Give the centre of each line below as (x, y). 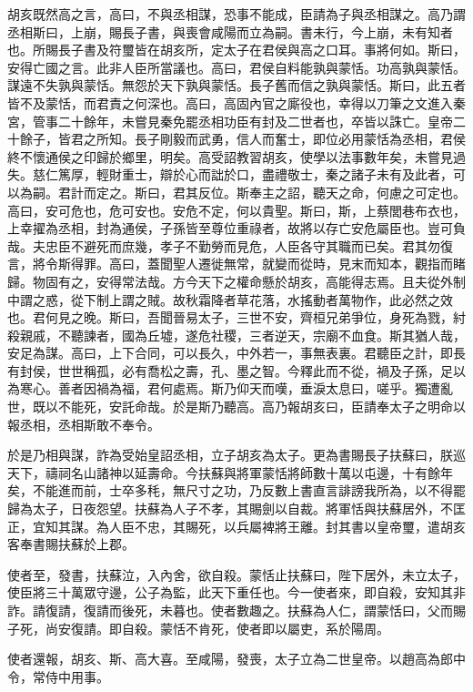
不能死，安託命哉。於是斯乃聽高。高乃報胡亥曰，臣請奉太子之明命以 (262, 407)
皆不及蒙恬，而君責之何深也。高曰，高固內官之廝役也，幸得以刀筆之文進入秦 (236, 102)
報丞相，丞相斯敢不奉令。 (84, 424)
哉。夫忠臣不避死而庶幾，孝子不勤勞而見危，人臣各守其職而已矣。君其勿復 (230, 245)
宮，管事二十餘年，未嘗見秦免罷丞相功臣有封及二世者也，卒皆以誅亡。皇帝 (230, 121)
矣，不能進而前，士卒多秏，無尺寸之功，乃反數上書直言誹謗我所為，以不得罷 (236, 490)
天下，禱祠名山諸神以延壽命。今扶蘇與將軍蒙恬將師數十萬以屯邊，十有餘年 (230, 472)
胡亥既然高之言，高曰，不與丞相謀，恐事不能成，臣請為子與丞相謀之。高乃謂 (236, 14)
